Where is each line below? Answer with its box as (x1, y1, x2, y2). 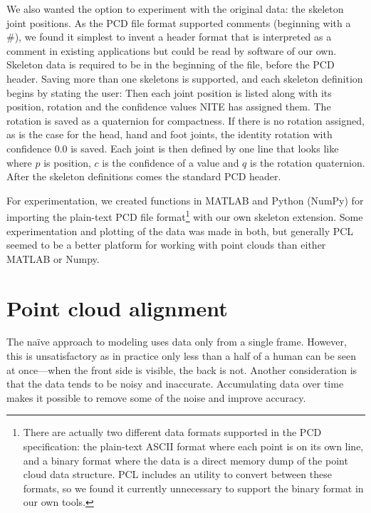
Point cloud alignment (6, 293, 228, 322)
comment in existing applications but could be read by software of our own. (6, 43, 337, 58)
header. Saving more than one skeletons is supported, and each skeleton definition (6, 71, 363, 85)
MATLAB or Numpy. (6, 251, 100, 266)
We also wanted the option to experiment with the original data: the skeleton (6, 1, 344, 16)
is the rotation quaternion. (250, 155, 365, 170)
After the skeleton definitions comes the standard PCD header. (6, 169, 281, 184)
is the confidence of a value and (102, 155, 239, 170)
